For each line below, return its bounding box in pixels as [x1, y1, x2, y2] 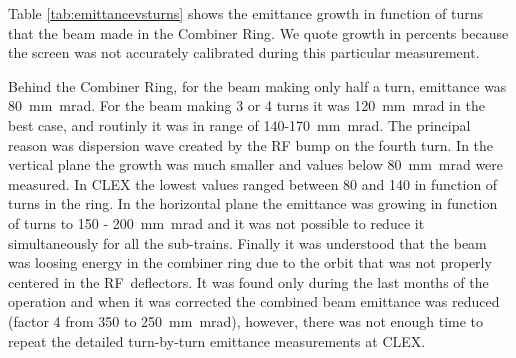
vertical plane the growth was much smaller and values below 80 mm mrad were [8, 154, 504, 175]
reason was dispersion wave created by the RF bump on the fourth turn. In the [8, 134, 494, 155]
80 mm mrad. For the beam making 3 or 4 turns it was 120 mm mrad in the [8, 95, 485, 116]
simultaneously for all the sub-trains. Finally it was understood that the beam [8, 232, 487, 253]
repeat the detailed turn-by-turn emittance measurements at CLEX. [8, 330, 426, 351]
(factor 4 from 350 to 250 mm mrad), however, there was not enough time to [8, 310, 484, 331]
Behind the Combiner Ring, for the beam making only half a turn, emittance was [8, 75, 507, 96]
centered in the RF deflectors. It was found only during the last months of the [8, 271, 489, 292]
